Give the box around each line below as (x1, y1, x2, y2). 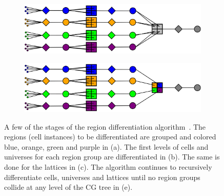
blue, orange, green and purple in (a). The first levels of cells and (4, 141, 209, 152)
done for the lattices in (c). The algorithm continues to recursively (4, 162, 212, 172)
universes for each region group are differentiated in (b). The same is (4, 151, 220, 162)
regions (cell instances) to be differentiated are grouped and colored (4, 131, 216, 142)
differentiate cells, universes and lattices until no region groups (4, 171, 200, 182)
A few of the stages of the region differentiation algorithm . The (4, 121, 206, 132)
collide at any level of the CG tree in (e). (4, 182, 133, 192)
